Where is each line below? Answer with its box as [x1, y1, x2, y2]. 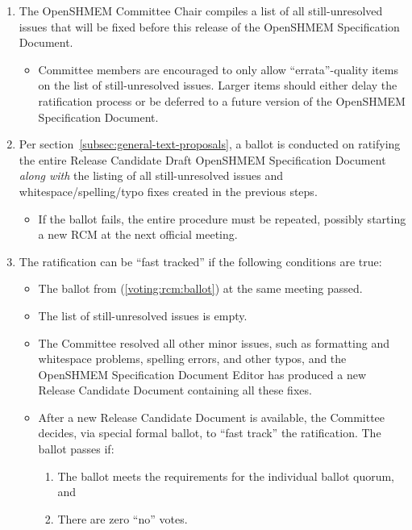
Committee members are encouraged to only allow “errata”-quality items [38, 61, 398, 77]
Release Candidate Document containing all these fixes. [38, 382, 312, 399]
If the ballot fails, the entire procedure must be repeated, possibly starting [38, 210, 406, 227]
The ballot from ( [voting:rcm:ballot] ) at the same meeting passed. [38, 280, 363, 297]
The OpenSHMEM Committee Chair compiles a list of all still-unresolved [19, 2, 383, 19]
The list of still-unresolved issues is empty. [38, 307, 248, 323]
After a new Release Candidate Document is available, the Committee [38, 408, 385, 425]
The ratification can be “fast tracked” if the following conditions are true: [19, 252, 382, 269]
